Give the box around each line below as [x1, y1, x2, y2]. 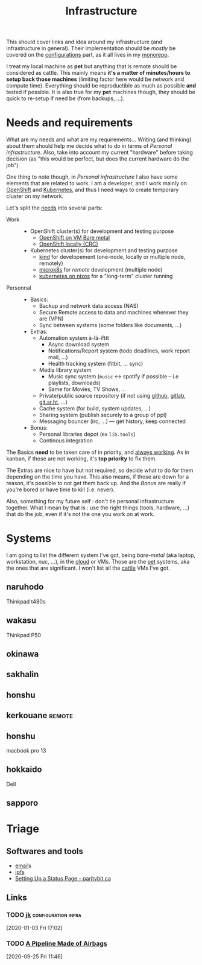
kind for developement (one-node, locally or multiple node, [39, 253, 186, 261]
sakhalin [6, 669, 39, 680]
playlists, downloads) [48, 379, 101, 387]
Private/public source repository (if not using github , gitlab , [39, 392, 186, 400]
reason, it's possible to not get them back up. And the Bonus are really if [6, 480, 186, 487]
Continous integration [39, 437, 93, 444]
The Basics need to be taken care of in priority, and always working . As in [6, 448, 190, 456]
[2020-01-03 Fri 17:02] [6, 924, 63, 931]
